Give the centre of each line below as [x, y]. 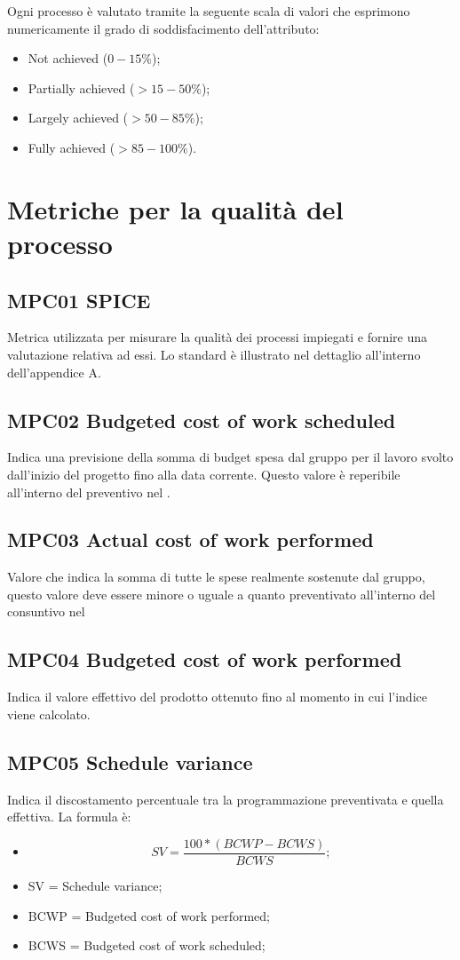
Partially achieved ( [81, 87]
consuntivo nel [46, 611]
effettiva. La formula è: [69, 817]
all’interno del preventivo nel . [89, 492]
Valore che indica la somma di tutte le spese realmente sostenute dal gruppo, [216, 577]
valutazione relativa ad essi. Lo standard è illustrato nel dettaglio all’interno [214, 354]
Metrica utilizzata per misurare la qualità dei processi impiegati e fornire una [218, 337]
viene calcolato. [49, 714]
